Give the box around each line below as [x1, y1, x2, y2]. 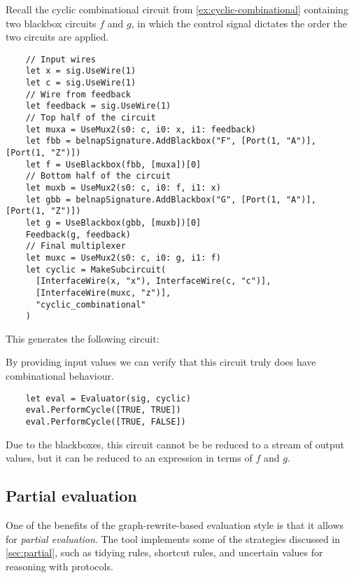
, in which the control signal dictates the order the [131, 15, 348, 30]
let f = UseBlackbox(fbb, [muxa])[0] [25, 159, 201, 170]
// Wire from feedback [25, 89, 131, 99]
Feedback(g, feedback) [25, 229, 131, 240]
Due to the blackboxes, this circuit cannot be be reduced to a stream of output [6, 436, 344, 451]
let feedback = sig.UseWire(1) [25, 101, 171, 111]
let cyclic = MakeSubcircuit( [25, 264, 167, 275]
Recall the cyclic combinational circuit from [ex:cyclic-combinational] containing [6, 2, 348, 16]
